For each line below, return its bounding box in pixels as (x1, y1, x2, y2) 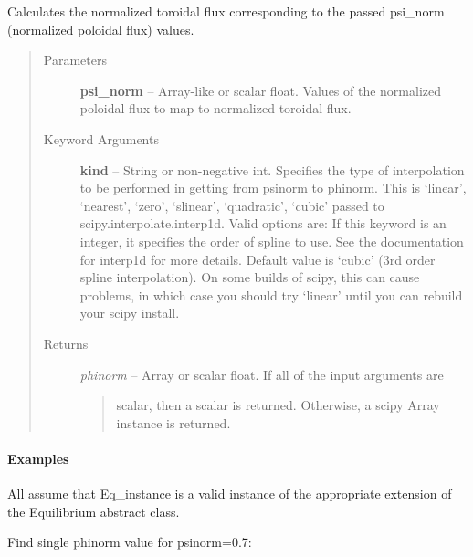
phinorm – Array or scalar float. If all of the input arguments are (79, 364, 444, 384)
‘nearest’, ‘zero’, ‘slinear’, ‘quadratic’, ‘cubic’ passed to (79, 195, 384, 215)
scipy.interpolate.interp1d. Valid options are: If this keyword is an (79, 214, 447, 233)
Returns (43, 333, 89, 352)
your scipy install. (79, 303, 180, 322)
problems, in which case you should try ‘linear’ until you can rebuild (79, 285, 463, 304)
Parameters (43, 50, 107, 69)
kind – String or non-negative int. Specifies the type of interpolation (79, 160, 465, 179)
